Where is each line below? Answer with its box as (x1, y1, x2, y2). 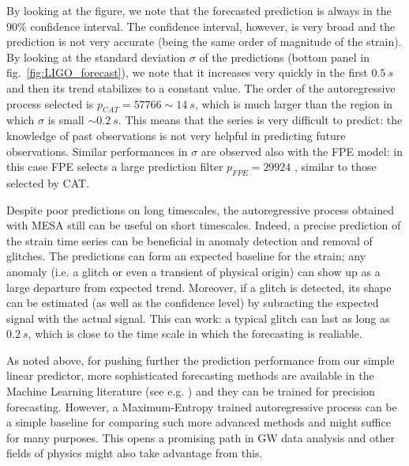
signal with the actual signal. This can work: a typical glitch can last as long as (6, 309, 390, 326)
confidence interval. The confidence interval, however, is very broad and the (30, 17, 396, 34)
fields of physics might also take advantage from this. (6, 445, 263, 461)
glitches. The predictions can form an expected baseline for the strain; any (6, 248, 366, 264)
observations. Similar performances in (6, 142, 188, 159)
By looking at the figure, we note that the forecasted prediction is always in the (6, 2, 392, 18)
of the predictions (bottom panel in (199, 48, 370, 65)
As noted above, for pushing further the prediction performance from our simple (6, 351, 395, 368)
